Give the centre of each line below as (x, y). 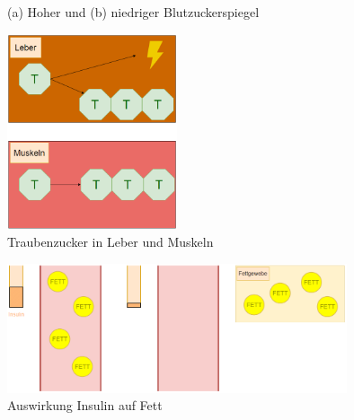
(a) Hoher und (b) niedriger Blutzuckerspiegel (133, 12)
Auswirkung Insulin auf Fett (85, 405)
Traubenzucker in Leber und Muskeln (111, 242)
